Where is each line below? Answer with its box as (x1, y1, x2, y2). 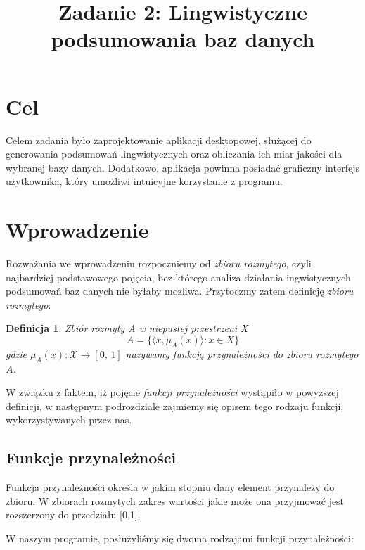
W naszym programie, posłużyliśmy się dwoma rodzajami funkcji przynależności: (6, 530, 354, 545)
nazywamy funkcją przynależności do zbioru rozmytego (125, 346, 359, 361)
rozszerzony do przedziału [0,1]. (6, 507, 141, 522)
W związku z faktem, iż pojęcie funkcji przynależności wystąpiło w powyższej (6, 385, 339, 399)
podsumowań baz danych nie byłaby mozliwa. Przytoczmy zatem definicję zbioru (6, 283, 354, 298)
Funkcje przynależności (6, 447, 177, 468)
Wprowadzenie (6, 215, 149, 244)
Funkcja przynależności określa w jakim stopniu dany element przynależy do (6, 480, 335, 494)
